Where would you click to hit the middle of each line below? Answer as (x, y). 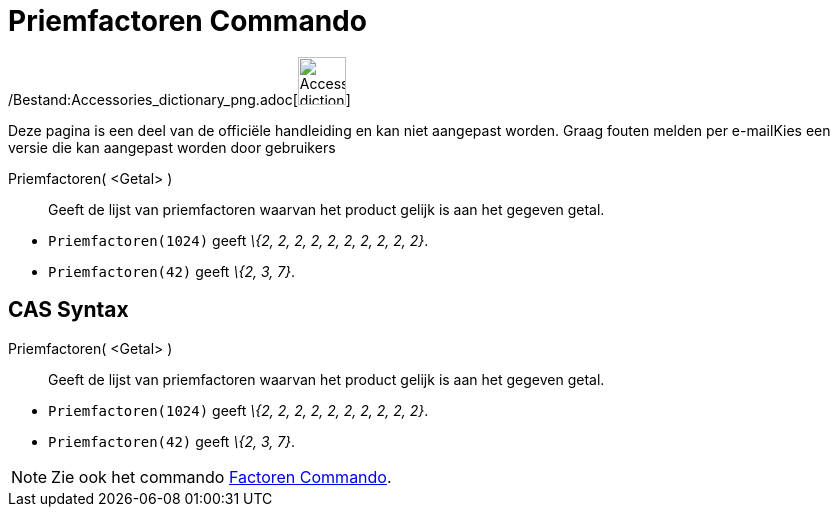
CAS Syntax (68, 310)
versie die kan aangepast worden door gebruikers (172, 147)
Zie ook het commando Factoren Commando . (221, 476)
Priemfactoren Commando (187, 21)
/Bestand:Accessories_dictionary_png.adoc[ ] (179, 99)
